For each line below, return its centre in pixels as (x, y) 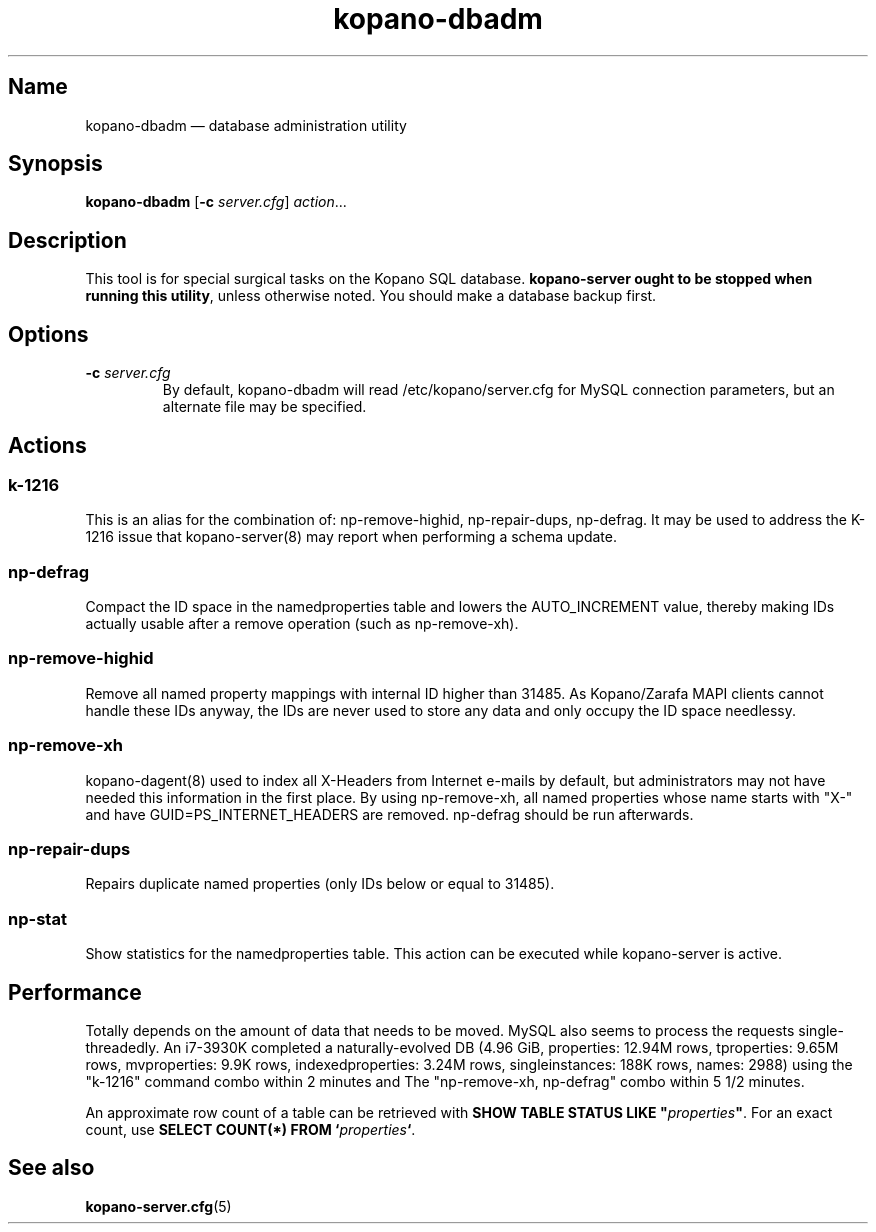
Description (67, 240)
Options (48, 334)
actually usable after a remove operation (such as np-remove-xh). (302, 624)
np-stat (37, 918)
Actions (47, 445)
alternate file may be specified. (264, 407)
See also (51, 1168)
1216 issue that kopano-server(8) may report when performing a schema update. (351, 537)
